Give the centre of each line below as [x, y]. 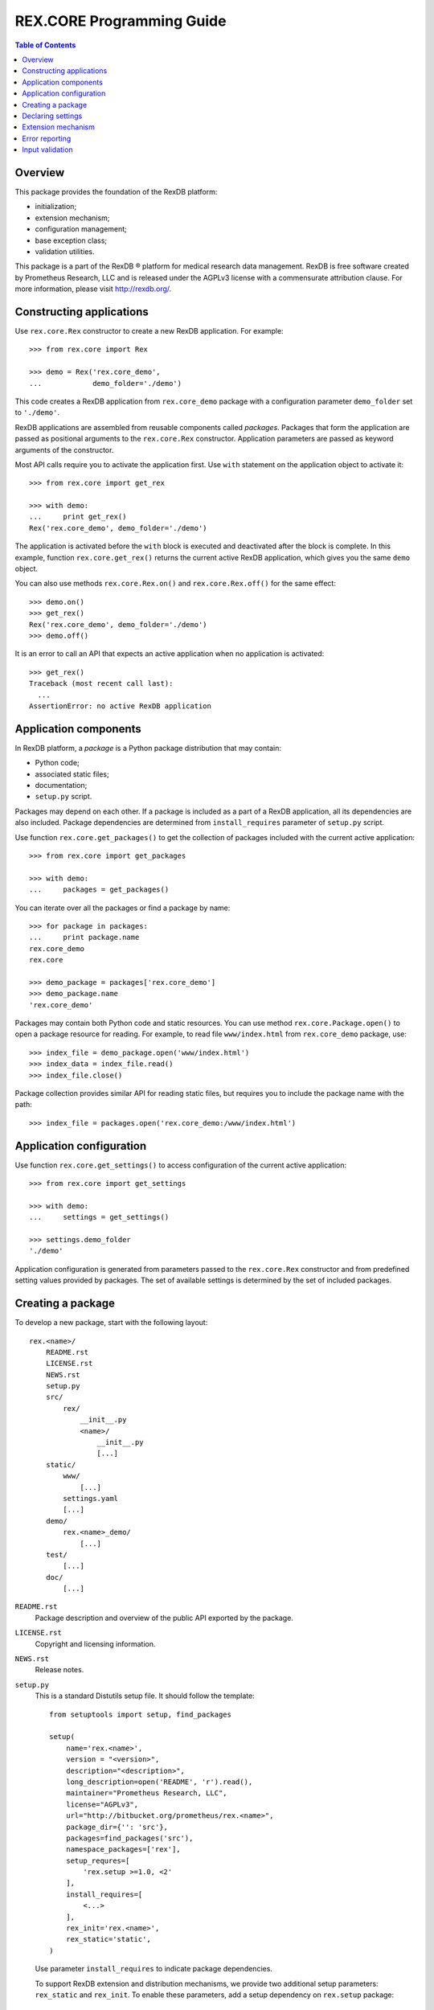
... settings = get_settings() [99, 1217]
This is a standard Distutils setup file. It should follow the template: [145, 1696]
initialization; [56, 207]
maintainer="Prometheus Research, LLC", [147, 1793]
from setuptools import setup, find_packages [141, 1714]
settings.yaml [91, 1498]
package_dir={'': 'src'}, [117, 1827]
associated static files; [72, 774]
